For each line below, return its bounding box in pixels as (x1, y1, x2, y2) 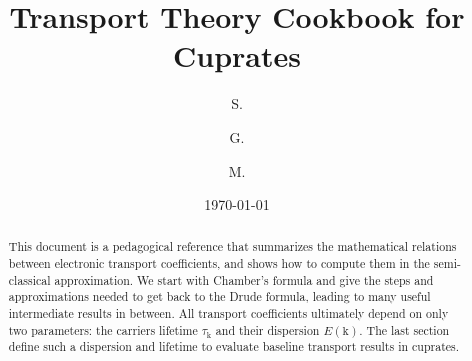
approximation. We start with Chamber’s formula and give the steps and (54, 271, 434, 288)
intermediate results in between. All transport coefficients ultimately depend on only (8, 305, 449, 322)
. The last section (359, 321, 450, 338)
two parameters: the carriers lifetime (8, 321, 198, 338)
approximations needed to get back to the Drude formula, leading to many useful (8, 288, 431, 305)
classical (8, 271, 51, 288)
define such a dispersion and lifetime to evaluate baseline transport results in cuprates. (8, 338, 460, 355)
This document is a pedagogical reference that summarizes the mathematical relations (8, 238, 457, 255)
